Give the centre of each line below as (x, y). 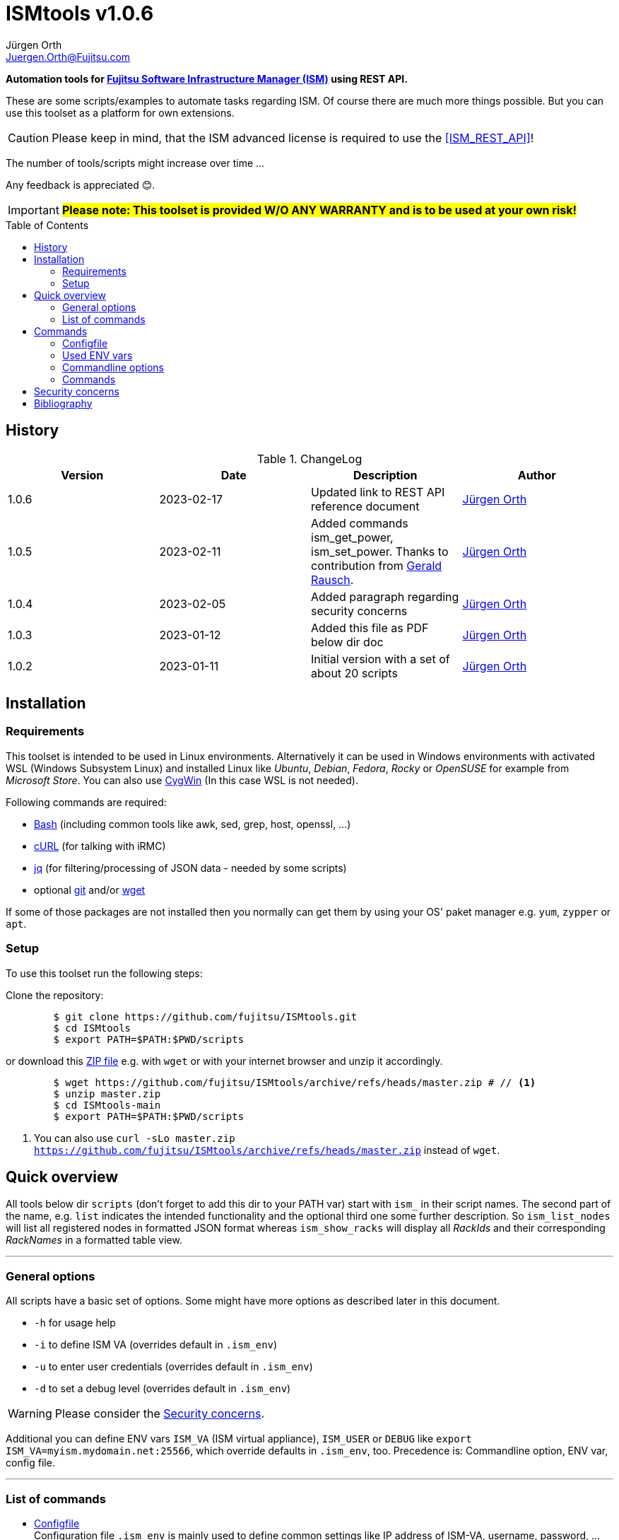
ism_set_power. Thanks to (380, 551)
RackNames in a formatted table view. (94, 1240)
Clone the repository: (55, 995)
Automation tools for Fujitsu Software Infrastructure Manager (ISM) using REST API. (207, 78)
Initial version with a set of (381, 659)
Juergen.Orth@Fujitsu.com (68, 57)
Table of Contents (47, 225)
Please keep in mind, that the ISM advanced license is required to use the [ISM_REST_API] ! (293, 138)
